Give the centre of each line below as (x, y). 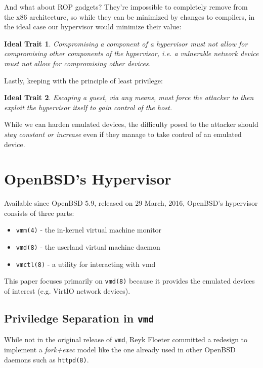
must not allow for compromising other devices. (78, 63)
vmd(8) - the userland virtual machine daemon (88, 247)
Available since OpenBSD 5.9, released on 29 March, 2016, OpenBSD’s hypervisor (131, 203)
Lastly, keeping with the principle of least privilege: (83, 80)
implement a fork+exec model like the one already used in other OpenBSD (120, 350)
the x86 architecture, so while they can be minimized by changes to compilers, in (129, 16)
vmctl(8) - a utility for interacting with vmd (86, 264)
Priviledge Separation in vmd (79, 318)
